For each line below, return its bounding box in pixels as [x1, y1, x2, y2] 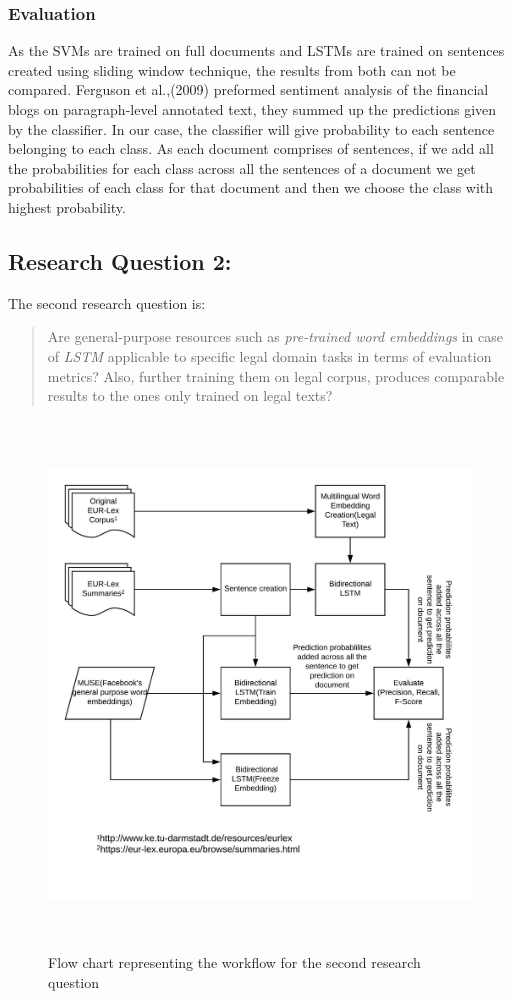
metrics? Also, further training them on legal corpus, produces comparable [47, 365, 505, 386]
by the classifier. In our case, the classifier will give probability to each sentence [8, 118, 495, 139]
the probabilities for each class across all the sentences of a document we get [8, 157, 476, 178]
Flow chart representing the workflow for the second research [48, 952, 421, 973]
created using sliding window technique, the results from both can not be [8, 59, 456, 80]
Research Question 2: [8, 245, 232, 276]
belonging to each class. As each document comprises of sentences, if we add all [8, 138, 494, 159]
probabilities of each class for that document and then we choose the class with [8, 177, 494, 198]
